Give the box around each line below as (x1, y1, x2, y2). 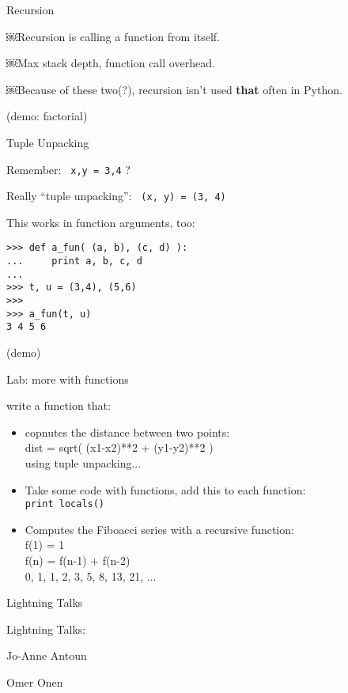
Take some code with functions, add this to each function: (25, 481, 306, 498)
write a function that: (6, 397, 111, 414)
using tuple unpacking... (25, 455, 142, 471)
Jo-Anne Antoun (6, 647, 87, 664)
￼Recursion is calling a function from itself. (6, 28, 221, 44)
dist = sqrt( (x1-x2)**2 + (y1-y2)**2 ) (25, 439, 214, 456)
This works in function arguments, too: (6, 214, 195, 230)
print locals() (25, 498, 105, 510)
